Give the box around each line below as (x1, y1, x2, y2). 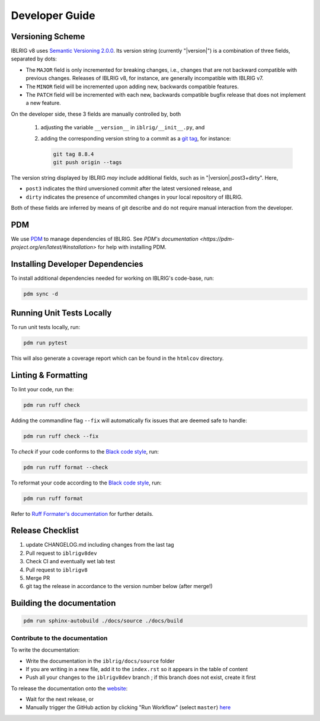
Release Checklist (11, 525, 79, 536)
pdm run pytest (23, 339, 68, 346)
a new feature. (25, 100, 62, 107)
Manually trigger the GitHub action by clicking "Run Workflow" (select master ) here (25, 704, 231, 711)
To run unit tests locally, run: (11, 323, 80, 330)
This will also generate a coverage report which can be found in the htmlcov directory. (11, 355, 224, 362)
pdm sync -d (23, 291, 59, 298)
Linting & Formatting (11, 370, 88, 380)
